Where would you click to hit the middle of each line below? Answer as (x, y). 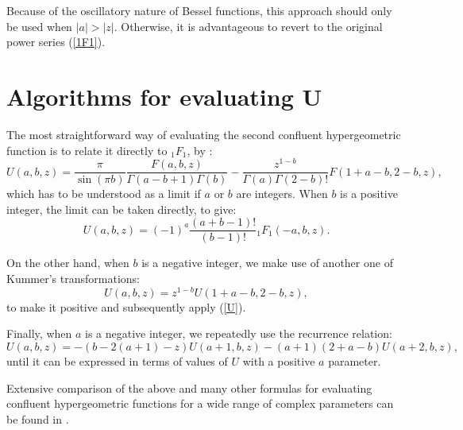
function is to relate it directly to (87, 150)
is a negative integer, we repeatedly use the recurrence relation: (239, 333)
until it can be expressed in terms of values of (117, 360)
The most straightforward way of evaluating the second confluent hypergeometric (204, 134)
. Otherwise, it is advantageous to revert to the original (248, 26)
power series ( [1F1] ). (56, 42)
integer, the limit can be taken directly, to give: (122, 209)
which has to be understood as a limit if (104, 194)
